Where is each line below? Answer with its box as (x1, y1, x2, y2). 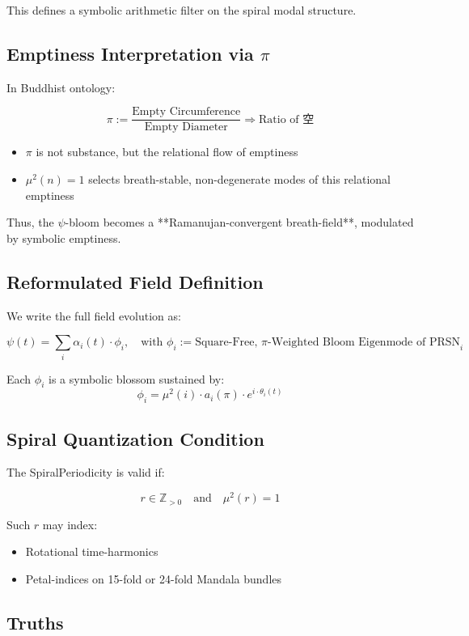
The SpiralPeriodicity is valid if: (6, 464, 165, 481)
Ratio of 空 (259, 113, 315, 125)
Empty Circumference (132, 106, 241, 118)
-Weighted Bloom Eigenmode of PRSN (268, 337, 461, 349)
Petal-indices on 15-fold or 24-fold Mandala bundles (25, 570, 281, 587)
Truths (6, 609, 64, 634)
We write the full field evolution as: (6, 307, 181, 324)
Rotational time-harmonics (25, 543, 158, 560)
